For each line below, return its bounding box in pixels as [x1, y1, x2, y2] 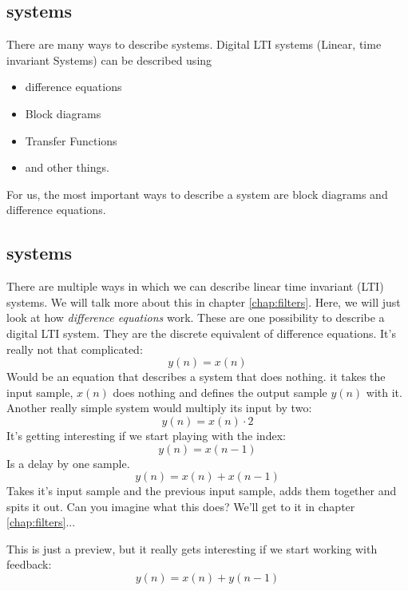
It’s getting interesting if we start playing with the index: [6, 426, 286, 443]
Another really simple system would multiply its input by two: [6, 399, 312, 416]
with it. [366, 383, 402, 400]
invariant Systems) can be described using [6, 51, 212, 68]
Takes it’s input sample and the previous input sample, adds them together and [6, 482, 397, 499]
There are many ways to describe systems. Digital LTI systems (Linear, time [6, 36, 382, 53]
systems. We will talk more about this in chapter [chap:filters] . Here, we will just [6, 293, 401, 310]
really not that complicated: [6, 340, 143, 357]
